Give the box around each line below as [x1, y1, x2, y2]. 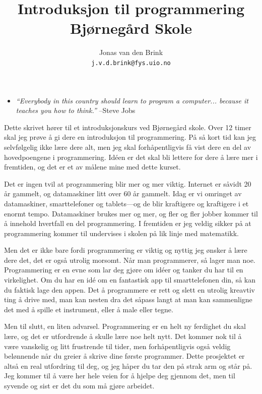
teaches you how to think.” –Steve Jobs [16, 105, 136, 116]
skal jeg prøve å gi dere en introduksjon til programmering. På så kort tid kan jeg [4, 132, 256, 142]
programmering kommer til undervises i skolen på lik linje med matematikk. [4, 228, 239, 238]
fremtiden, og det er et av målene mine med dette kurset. [4, 161, 181, 172]
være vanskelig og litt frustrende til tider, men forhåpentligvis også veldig [4, 341, 231, 351]
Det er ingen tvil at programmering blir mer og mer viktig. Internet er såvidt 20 [4, 178, 251, 189]
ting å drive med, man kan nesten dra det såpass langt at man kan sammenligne [4, 294, 252, 305]
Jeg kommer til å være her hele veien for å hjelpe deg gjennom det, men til [4, 370, 235, 381]
